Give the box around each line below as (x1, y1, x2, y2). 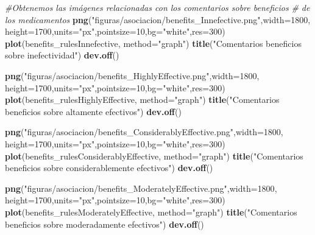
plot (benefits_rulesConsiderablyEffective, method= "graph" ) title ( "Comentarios (5, 149, 303, 162)
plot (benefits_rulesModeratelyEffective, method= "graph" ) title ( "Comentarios (5, 205, 297, 218)
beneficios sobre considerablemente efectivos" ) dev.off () (5, 161, 213, 174)
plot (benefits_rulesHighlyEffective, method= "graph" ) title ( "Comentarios (5, 93, 280, 106)
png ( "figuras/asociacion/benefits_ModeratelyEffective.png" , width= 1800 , (5, 181, 277, 194)
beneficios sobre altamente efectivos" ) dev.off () (5, 105, 182, 118)
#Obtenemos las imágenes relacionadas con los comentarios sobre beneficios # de (5, 1, 310, 13)
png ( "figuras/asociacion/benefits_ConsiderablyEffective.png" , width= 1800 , (5, 125, 283, 138)
